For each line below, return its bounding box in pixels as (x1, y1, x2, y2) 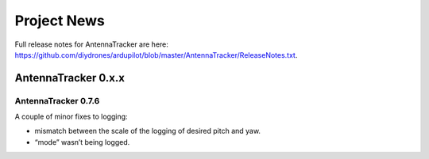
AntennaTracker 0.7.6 (14, 95, 100, 106)
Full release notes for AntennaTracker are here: (14, 40, 168, 49)
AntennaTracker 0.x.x (14, 71, 125, 85)
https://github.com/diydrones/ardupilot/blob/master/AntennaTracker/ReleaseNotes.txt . (14, 50, 298, 59)
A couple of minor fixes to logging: (14, 112, 128, 122)
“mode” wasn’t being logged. (34, 137, 130, 146)
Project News (14, 12, 105, 29)
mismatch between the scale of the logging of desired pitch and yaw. (34, 127, 261, 136)
